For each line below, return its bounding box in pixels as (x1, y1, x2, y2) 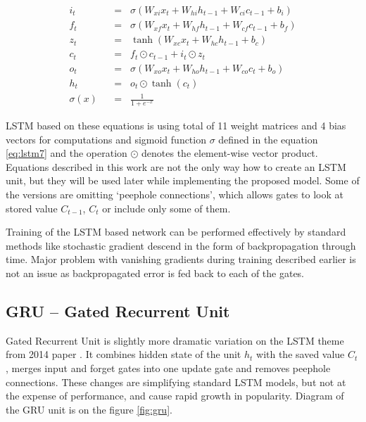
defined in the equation (218, 132, 318, 146)
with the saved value (256, 347, 345, 362)
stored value (6, 200, 58, 215)
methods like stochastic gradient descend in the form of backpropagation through (6, 238, 356, 252)
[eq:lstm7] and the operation (6, 146, 127, 160)
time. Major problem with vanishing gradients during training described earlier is (6, 252, 356, 267)
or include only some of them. (102, 200, 231, 215)
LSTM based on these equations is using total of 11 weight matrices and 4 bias (6, 118, 346, 133)
